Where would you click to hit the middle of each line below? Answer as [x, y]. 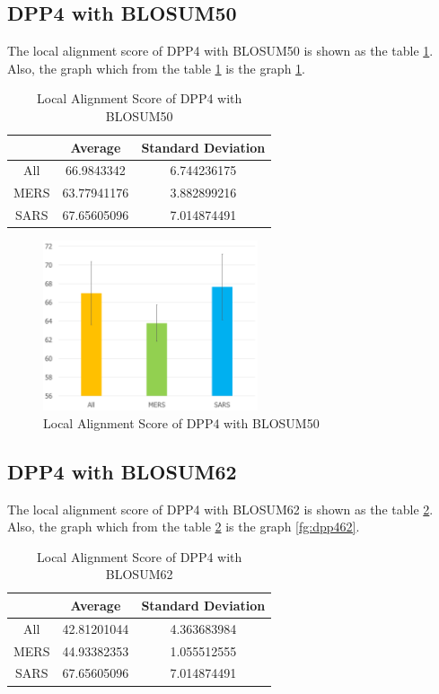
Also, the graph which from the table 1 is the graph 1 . [157, 68]
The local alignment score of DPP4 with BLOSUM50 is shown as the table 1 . [220, 51]
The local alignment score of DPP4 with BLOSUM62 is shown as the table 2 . [220, 509]
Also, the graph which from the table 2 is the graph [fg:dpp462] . [184, 527]
